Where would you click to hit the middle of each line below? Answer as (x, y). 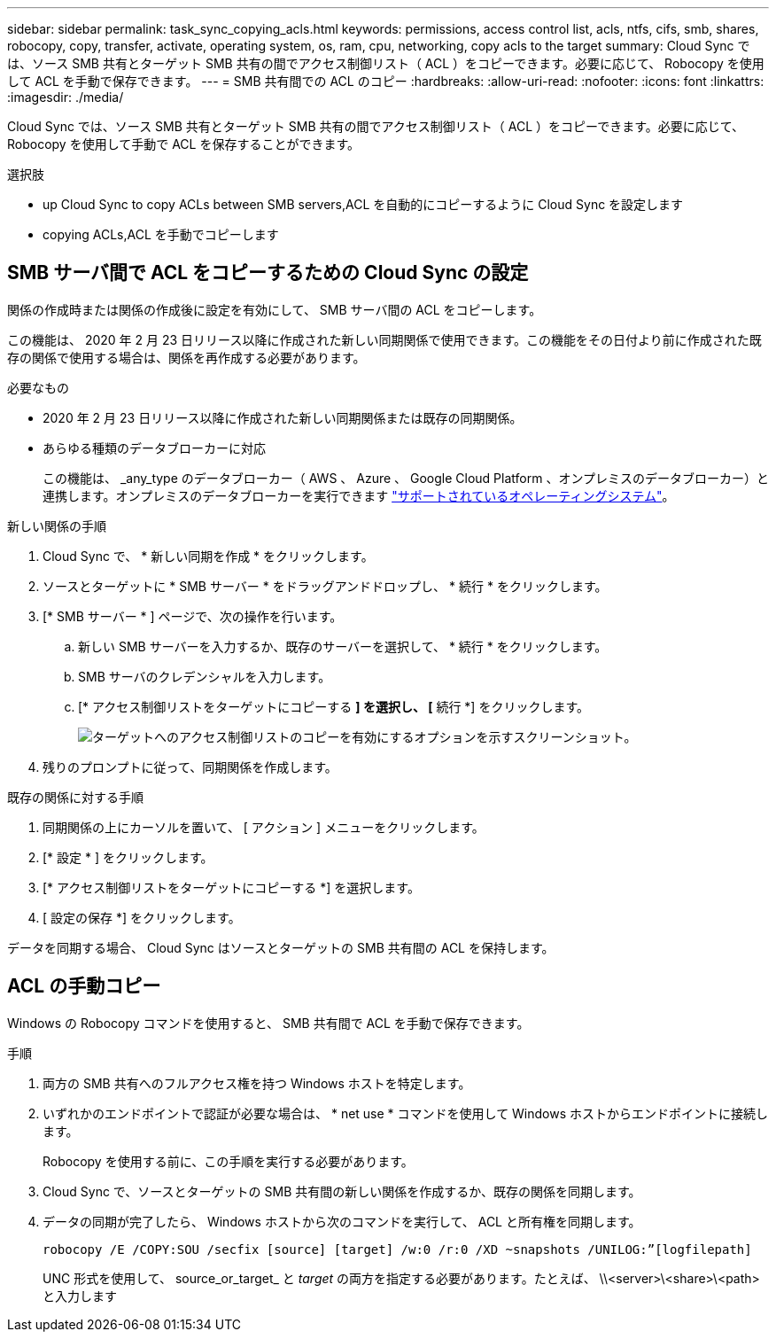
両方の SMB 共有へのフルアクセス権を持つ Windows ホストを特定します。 (257, 1083)
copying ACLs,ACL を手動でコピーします (161, 234)
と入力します (80, 1296)
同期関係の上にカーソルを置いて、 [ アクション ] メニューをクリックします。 (264, 827)
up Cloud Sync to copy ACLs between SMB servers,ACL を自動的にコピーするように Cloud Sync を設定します (363, 204)
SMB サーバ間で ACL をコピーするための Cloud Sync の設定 (268, 273)
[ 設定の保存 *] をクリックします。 (142, 917)
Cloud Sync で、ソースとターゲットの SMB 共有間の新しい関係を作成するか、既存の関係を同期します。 (342, 1191)
